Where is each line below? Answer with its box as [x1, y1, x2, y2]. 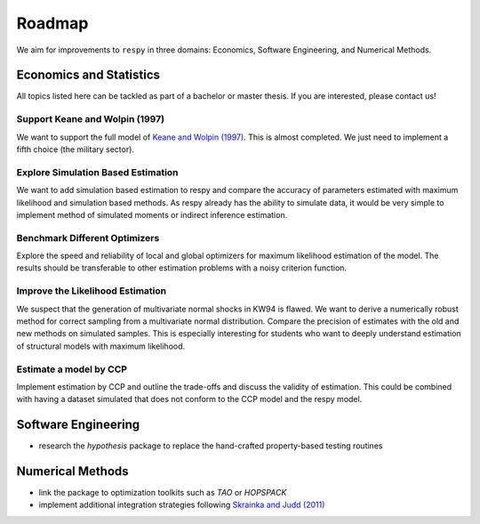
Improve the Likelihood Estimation [16, 285, 167, 297]
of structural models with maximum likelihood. [16, 341, 186, 351]
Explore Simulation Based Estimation [16, 165, 179, 178]
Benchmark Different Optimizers [16, 231, 160, 244]
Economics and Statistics [16, 68, 160, 83]
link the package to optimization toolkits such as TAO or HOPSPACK [38, 488, 287, 498]
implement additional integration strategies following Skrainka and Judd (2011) [38, 499, 325, 511]
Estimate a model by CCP [16, 363, 128, 375]
